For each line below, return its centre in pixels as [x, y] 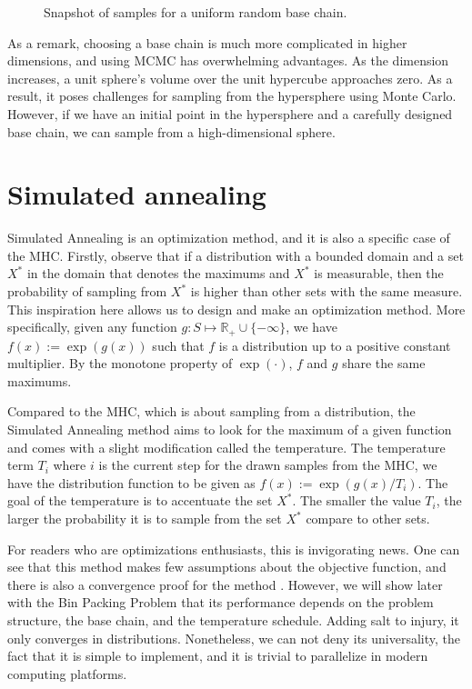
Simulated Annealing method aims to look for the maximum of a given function [230, 429]
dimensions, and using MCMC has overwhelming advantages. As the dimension [228, 60]
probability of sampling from [87, 291]
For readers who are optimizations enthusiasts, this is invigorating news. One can [234, 549]
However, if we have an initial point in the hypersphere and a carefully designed [230, 113]
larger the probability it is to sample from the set [145, 519]
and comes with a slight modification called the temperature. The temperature [226, 447]
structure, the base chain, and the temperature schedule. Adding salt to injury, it [233, 620]
